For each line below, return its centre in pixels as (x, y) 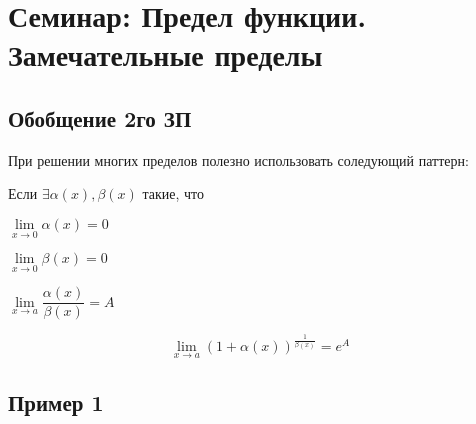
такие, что (173, 193)
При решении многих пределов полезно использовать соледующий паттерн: (238, 159)
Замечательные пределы (165, 54)
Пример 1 (56, 401)
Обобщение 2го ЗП (100, 117)
